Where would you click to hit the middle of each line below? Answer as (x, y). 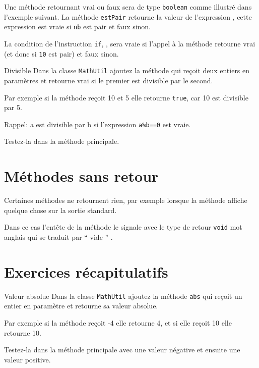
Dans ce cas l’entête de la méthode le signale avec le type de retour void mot (123, 227)
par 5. (13, 107)
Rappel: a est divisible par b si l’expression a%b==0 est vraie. (98, 124)
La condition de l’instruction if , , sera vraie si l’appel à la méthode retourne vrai (130, 43)
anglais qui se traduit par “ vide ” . (58, 237)
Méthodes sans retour (81, 176)
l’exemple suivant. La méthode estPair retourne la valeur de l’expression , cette (128, 16)
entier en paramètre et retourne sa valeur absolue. (81, 306)
